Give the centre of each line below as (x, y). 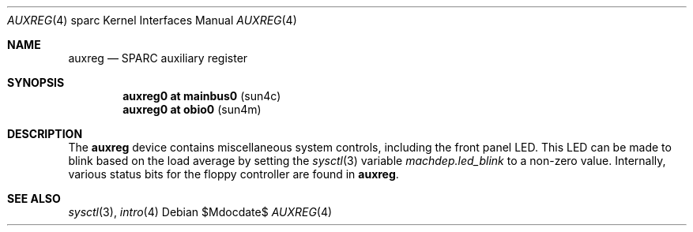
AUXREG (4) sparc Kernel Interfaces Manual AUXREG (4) (152, 20)
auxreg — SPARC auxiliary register (158, 58)
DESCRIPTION (45, 134)
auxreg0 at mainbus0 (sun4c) (202, 96)
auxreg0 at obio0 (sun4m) (192, 109)
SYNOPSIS (36, 82)
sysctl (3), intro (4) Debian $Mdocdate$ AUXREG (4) (200, 212)
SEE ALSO (34, 198)
